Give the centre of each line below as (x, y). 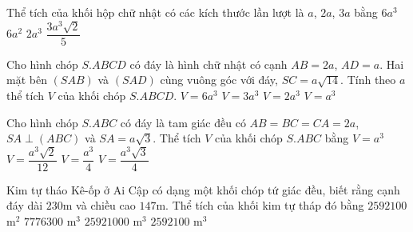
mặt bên (27, 80)
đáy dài (25, 205)
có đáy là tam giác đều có (183, 122)
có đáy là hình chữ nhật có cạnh (208, 64)
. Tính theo (368, 80)
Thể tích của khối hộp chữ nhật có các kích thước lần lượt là (155, 12)
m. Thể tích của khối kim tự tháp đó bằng (260, 205)
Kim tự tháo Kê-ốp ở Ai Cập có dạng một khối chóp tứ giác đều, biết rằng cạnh (203, 189)
